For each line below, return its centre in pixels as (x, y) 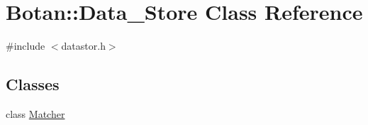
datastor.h (83, 46)
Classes (33, 84)
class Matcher (35, 113)
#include (26, 46)
